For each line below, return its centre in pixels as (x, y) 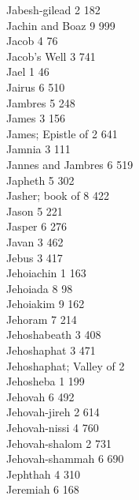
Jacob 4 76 (32, 41)
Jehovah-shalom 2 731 (59, 443)
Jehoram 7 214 (42, 319)
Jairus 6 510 (36, 86)
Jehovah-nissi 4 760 (53, 428)
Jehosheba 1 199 (46, 381)
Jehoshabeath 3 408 (54, 335)
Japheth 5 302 (40, 180)
